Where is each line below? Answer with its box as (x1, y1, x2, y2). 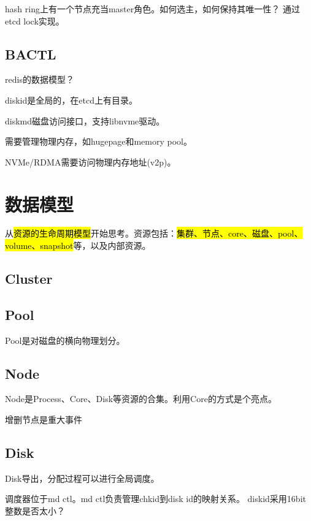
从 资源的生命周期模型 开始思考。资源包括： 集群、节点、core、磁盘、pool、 (5, 227, 303, 240)
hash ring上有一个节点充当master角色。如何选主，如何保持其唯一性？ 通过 (5, 2, 300, 15)
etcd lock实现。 (5, 14, 64, 27)
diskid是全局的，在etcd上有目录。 (5, 93, 137, 106)
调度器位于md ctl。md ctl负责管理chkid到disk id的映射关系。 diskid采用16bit (5, 492, 306, 505)
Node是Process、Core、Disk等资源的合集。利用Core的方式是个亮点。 (5, 392, 277, 405)
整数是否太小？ (5, 504, 65, 517)
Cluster (5, 269, 53, 288)
